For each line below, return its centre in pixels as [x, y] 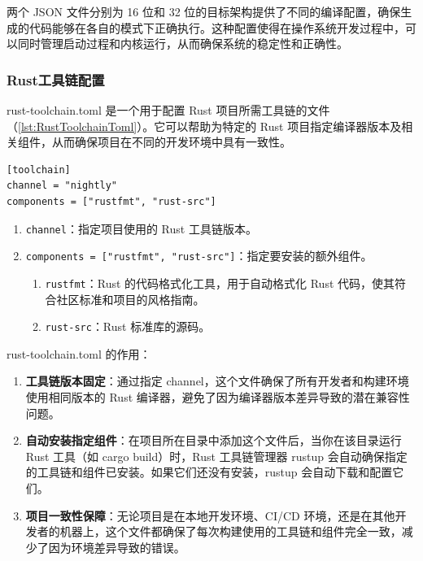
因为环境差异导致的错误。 [117, 547]
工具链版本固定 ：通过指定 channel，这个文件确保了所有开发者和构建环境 [217, 381]
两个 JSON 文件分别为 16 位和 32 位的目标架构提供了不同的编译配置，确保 [204, 11]
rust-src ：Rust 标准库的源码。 [128, 326]
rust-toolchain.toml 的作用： [79, 353]
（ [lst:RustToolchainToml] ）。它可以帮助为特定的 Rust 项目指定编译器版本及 [204, 126]
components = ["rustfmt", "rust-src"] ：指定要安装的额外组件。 [199, 256]
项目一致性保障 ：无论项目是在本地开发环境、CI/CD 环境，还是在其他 [210, 515]
